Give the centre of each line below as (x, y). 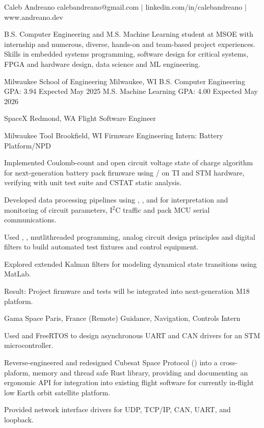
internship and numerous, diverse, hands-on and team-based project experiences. (130, 44)
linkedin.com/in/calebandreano (194, 7)
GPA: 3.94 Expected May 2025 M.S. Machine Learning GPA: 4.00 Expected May (131, 91)
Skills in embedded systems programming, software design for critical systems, (126, 54)
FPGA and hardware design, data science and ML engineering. (102, 64)
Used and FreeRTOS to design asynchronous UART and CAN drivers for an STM (132, 335)
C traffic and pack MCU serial (163, 209)
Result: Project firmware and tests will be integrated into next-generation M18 (127, 291)
